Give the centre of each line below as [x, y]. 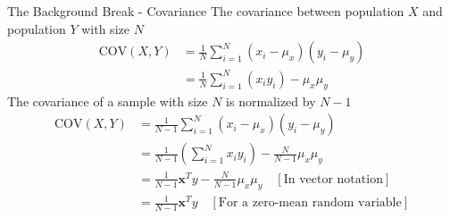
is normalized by [271, 101]
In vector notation [333, 179]
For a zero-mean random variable [310, 203]
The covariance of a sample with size [108, 101]
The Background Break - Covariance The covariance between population [206, 11]
